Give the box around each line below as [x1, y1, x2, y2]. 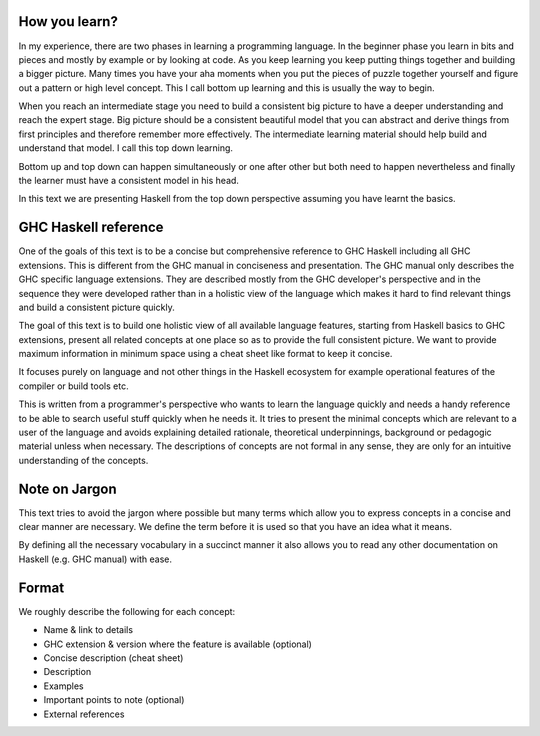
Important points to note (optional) [43, 694, 185, 706]
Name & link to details [43, 624, 134, 636]
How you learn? [18, 13, 119, 30]
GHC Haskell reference [18, 219, 164, 236]
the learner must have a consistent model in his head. [18, 175, 240, 187]
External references [43, 708, 125, 720]
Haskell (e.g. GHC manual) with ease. [18, 553, 172, 565]
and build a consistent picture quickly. [18, 301, 175, 313]
